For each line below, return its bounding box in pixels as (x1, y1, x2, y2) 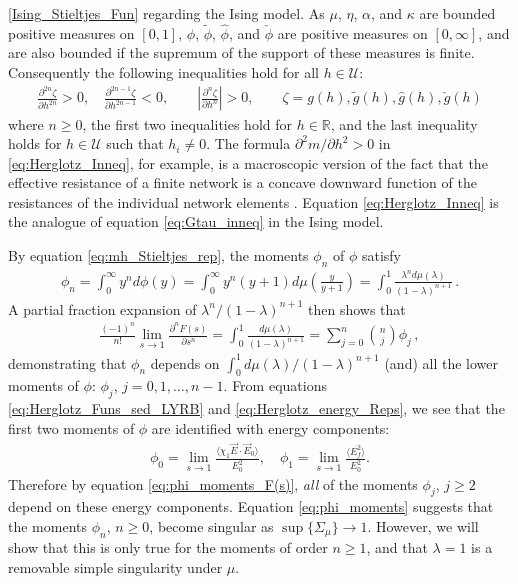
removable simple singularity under (8, 557, 223, 577)
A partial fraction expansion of (8, 298, 197, 319)
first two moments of (8, 417, 135, 438)
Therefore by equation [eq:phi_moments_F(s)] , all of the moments (8, 473, 418, 494)
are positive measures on (277, 22, 428, 43)
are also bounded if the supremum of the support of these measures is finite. (8, 42, 475, 63)
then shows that (307, 298, 406, 319)
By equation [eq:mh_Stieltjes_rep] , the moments (8, 245, 309, 266)
